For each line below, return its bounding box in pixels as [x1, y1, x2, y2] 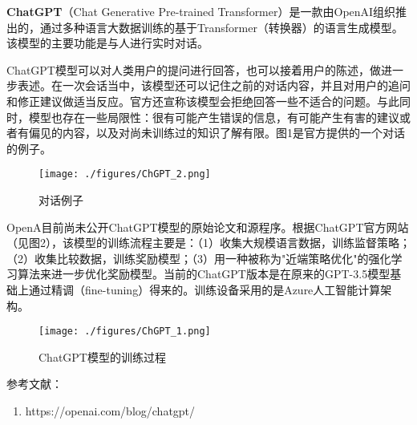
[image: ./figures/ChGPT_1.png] [38, 326, 211, 338]
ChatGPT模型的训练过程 [38, 348, 166, 365]
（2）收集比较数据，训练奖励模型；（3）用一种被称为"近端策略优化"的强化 [6, 249, 391, 266]
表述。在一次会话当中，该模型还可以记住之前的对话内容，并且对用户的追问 [17, 77, 411, 94]
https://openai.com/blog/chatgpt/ [25, 403, 196, 419]
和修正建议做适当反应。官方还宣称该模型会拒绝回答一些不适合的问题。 [6, 92, 377, 109]
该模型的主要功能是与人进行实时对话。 [6, 34, 208, 51]
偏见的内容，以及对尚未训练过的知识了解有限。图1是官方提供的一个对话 [28, 124, 405, 141]
